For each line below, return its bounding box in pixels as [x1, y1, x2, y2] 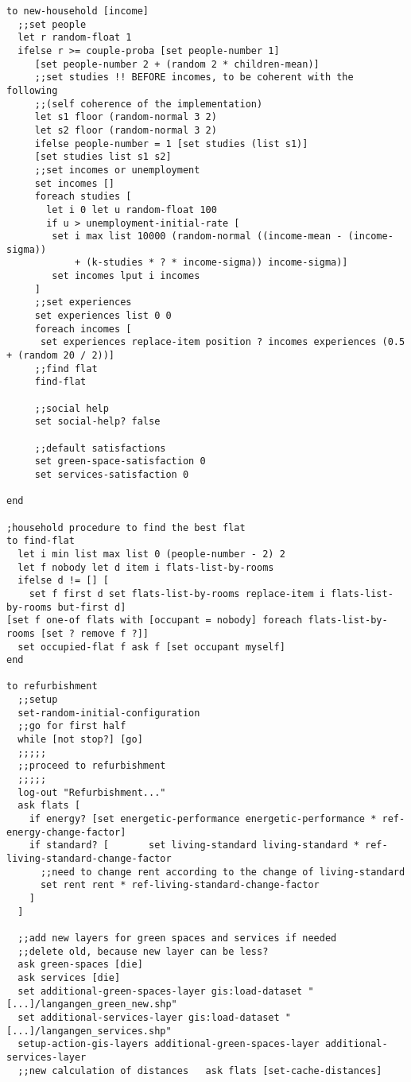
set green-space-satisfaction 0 [34, 456, 206, 467]
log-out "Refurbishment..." [17, 786, 166, 798]
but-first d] [57, 601, 126, 613]
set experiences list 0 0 [34, 310, 172, 322]
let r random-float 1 [17, 32, 132, 44]
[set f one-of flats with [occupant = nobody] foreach [6, 615, 303, 626]
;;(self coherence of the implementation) [34, 98, 263, 110]
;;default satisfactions [34, 442, 166, 454]
